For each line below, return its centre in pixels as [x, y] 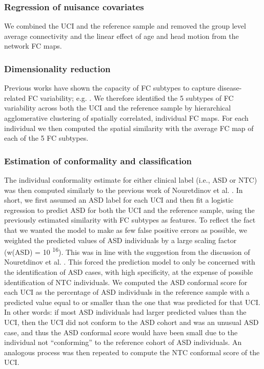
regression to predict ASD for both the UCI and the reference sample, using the [129, 210]
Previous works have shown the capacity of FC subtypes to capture [110, 88]
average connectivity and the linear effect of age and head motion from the [121, 36]
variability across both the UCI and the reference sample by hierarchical [118, 108]
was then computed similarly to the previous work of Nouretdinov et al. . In [124, 190]
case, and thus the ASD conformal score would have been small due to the [121, 332]
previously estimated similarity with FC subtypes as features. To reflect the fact [130, 220]
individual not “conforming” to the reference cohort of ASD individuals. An [123, 342]
